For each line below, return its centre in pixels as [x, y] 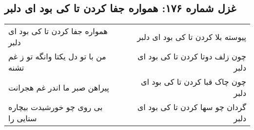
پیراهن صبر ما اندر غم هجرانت [59, 87]
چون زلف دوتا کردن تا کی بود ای [192, 56]
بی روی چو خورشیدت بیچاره [56, 107]
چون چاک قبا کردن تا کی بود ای [193, 82]
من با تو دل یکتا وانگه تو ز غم [57, 56]
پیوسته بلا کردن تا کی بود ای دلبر [192, 37]
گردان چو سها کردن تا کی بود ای [192, 107]
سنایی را [23, 118]
